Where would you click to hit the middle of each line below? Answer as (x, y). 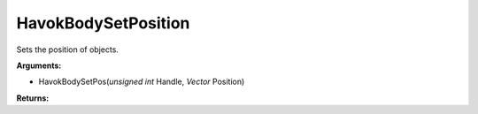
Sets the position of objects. (68, 49)
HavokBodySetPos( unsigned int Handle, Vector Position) (142, 82)
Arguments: (39, 65)
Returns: (33, 98)
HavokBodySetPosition (103, 23)
